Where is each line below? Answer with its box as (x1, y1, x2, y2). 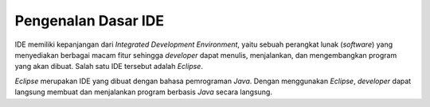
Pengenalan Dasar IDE (14, 12, 165, 29)
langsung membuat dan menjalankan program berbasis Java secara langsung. (14, 87, 272, 97)
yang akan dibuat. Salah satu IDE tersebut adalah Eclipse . (14, 62, 203, 71)
